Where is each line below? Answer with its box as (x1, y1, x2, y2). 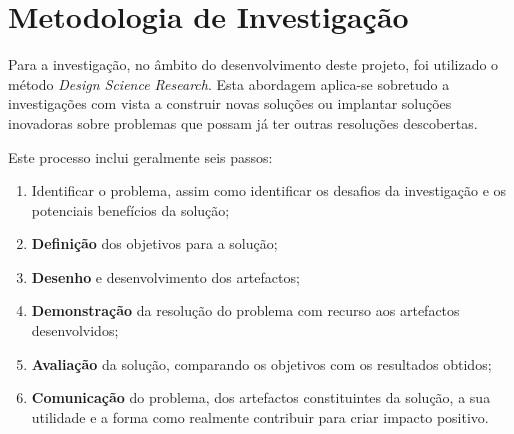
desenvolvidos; (31, 320, 119, 341)
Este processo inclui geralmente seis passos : (8, 146, 273, 167)
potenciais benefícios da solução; (31, 199, 230, 220)
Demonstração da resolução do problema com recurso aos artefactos (31, 300, 460, 321)
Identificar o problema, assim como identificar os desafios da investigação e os (31, 180, 507, 201)
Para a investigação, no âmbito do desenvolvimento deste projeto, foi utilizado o (8, 54, 499, 75)
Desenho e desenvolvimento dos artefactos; (31, 266, 300, 287)
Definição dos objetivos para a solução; (31, 233, 278, 254)
